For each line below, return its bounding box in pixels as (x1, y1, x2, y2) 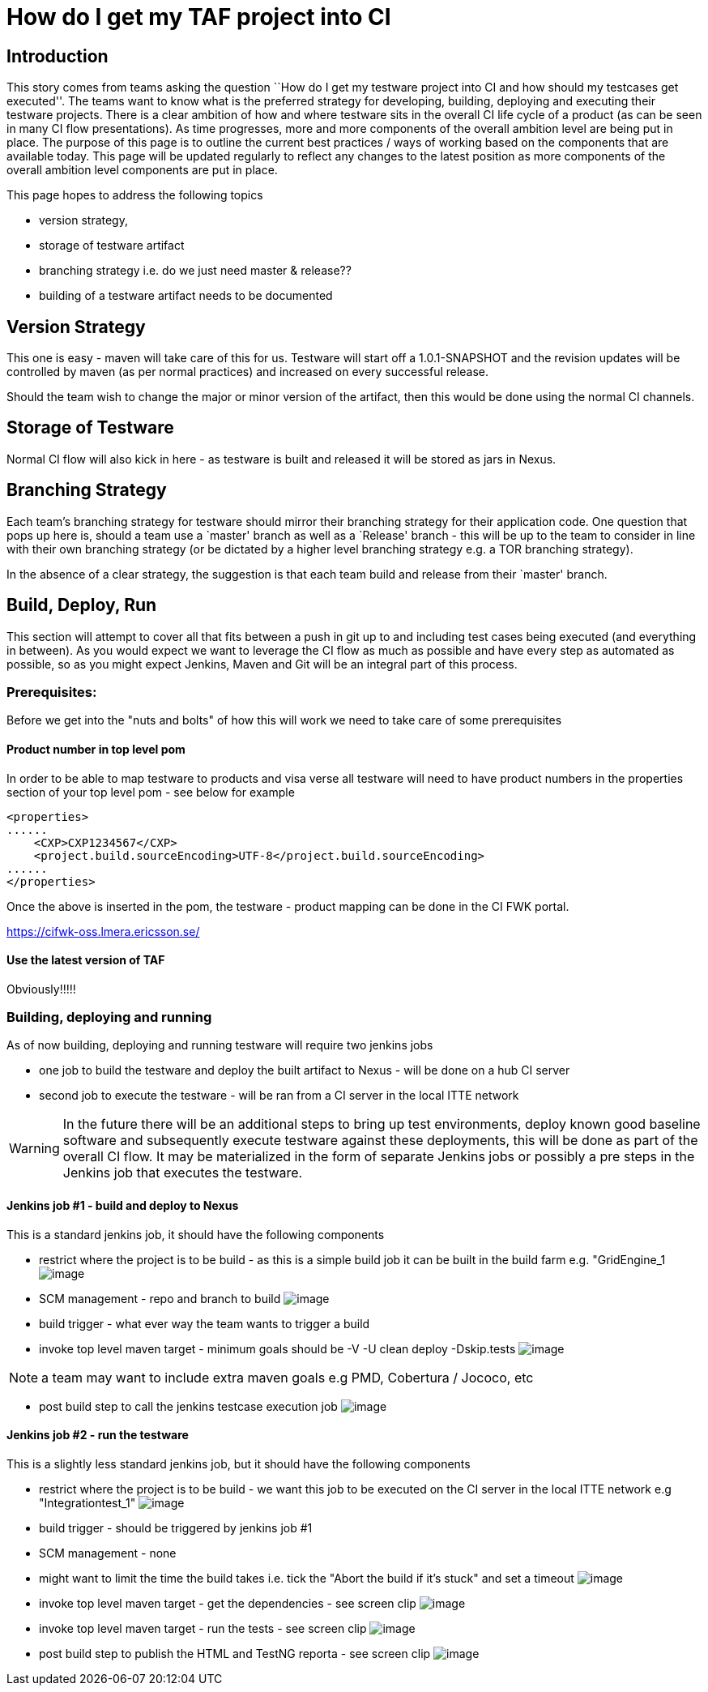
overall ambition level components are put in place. (6, 163, 278, 177)
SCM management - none (39, 1545, 177, 1560)
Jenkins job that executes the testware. (62, 1164, 303, 1181)
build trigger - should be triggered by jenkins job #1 (39, 1520, 313, 1535)
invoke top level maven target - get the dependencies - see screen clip (39, 1596, 416, 1610)
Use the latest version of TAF (6, 953, 165, 968)
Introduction (6, 45, 109, 66)
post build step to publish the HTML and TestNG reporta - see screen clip (39, 1646, 431, 1660)
